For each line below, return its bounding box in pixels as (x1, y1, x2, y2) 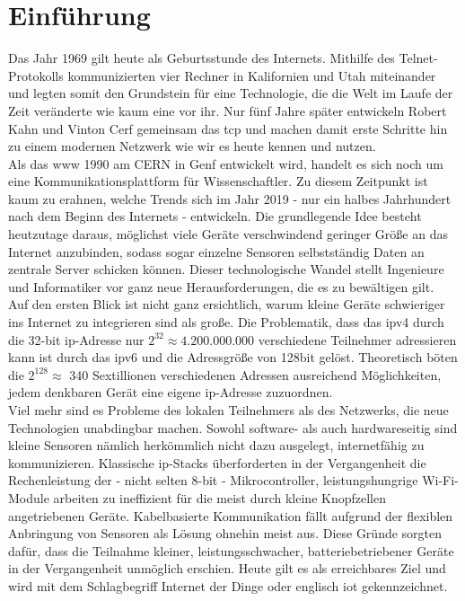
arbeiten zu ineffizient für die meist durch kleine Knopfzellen (53, 488, 386, 507)
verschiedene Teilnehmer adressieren (258, 330, 457, 349)
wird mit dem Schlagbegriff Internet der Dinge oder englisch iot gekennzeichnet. (8, 576, 448, 595)
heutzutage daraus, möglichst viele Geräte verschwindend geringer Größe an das (8, 225, 448, 243)
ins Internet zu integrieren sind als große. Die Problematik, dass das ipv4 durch (8, 313, 444, 331)
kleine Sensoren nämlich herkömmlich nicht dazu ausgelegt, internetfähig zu (8, 436, 425, 455)
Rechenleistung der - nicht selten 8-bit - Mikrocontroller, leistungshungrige (8, 471, 418, 490)
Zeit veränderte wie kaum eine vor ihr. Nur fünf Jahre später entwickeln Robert (8, 101, 447, 119)
